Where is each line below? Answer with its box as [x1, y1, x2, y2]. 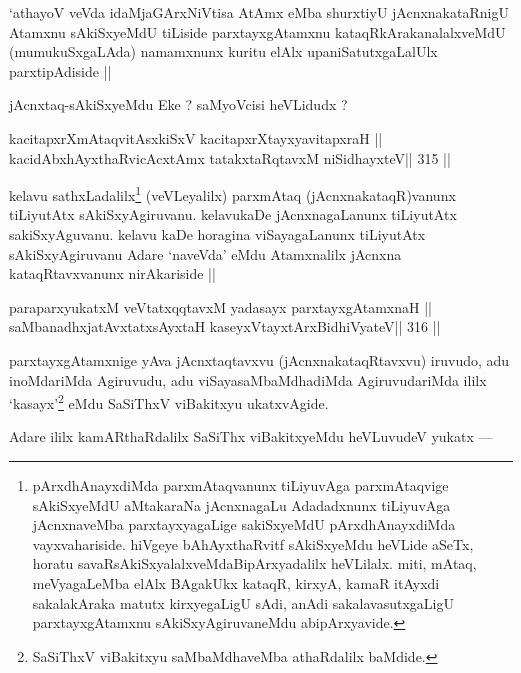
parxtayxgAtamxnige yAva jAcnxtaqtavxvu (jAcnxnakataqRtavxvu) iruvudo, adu [9, 349, 510, 370]
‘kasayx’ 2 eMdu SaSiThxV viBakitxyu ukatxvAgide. [9, 390, 329, 413]
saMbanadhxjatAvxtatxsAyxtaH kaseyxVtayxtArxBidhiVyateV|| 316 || [9, 316, 441, 337]
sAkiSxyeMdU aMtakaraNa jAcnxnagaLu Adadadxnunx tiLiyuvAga [32, 494, 451, 515]
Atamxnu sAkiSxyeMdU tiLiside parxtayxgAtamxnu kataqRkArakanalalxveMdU [9, 21, 506, 42]
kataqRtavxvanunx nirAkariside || [9, 263, 216, 284]
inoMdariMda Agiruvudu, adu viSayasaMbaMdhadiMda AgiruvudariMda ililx [9, 369, 487, 390]
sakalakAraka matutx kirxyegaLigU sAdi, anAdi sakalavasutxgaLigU [32, 592, 454, 613]
